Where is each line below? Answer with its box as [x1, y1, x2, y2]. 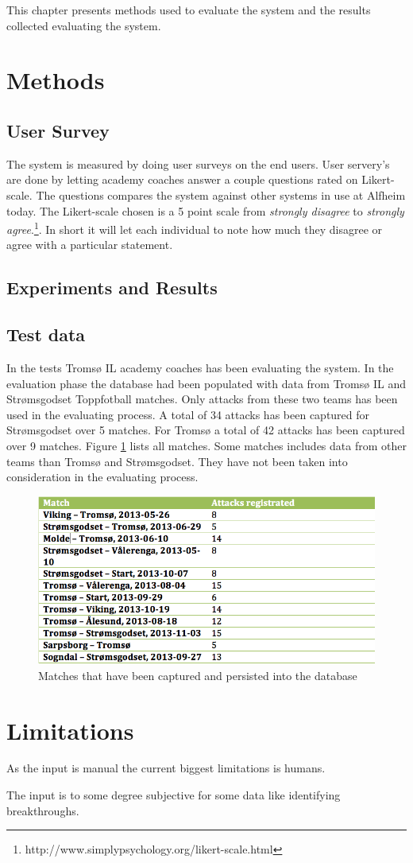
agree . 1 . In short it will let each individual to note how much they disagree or [6, 219, 383, 237]
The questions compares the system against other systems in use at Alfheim [36, 186, 406, 203]
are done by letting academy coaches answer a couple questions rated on [6, 171, 358, 188]
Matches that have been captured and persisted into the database [38, 667, 357, 683]
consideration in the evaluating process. [6, 468, 199, 485]
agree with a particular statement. [6, 236, 173, 253]
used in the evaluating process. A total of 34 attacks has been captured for [6, 406, 370, 422]
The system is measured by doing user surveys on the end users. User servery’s [6, 155, 390, 172]
